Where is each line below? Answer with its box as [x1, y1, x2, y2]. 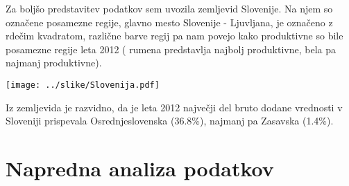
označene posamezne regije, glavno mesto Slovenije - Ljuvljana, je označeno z [6, 15, 333, 29]
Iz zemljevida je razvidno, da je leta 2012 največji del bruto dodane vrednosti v [6, 100, 343, 114]
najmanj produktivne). [6, 55, 102, 70]
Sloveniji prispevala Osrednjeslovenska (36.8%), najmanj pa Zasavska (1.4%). [6, 113, 334, 128]
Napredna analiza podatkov [6, 154, 274, 182]
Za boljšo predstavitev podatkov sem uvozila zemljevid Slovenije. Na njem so [6, 1, 333, 15]
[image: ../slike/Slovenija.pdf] [6, 80, 160, 90]
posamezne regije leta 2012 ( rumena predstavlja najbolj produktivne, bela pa [6, 41, 336, 56]
